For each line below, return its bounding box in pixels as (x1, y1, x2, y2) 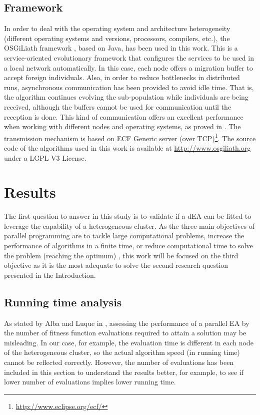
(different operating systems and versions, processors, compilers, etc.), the (4, 33, 230, 43)
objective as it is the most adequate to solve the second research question (4, 260, 228, 270)
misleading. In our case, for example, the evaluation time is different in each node (4, 337, 253, 347)
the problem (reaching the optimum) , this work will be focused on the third (4, 250, 238, 260)
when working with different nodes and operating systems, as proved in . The (4, 121, 241, 132)
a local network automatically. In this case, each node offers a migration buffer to (4, 62, 253, 73)
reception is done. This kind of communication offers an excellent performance (4, 111, 243, 122)
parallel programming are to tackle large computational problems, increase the (4, 230, 244, 241)
